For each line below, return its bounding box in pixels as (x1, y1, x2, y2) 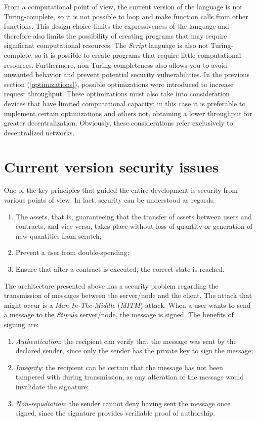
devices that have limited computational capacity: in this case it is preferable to (4, 98, 246, 108)
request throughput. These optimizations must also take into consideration (4, 88, 230, 99)
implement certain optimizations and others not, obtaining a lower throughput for (4, 108, 253, 118)
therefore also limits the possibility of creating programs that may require (4, 30, 227, 41)
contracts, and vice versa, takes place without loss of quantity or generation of (15, 221, 253, 231)
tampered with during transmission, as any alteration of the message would (15, 372, 244, 382)
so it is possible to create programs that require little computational (35, 49, 241, 60)
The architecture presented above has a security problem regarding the (4, 280, 218, 291)
